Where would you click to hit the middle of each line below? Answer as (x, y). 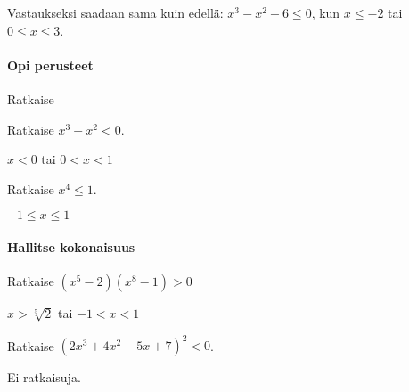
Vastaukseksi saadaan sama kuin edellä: (115, 12)
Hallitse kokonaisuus (71, 246)
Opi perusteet (50, 65)
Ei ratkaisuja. (44, 377)
